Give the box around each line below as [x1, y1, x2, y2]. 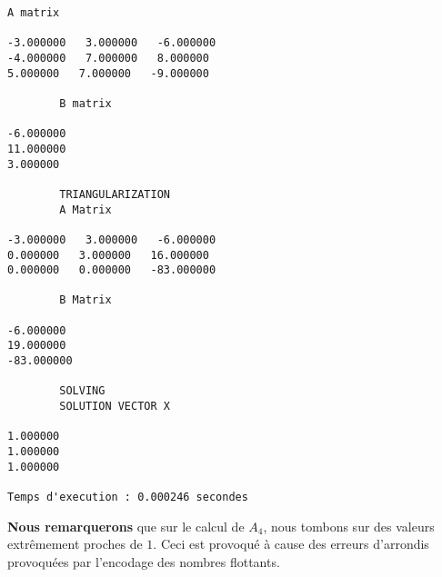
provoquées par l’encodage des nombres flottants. [7, 552, 280, 571]
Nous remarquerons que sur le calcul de [7, 516, 245, 535]
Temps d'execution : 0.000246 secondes [7, 491, 248, 503]
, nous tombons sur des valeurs [263, 516, 435, 535]
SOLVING [59, 384, 105, 398]
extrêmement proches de [7, 534, 143, 553]
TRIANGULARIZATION [59, 187, 170, 201]
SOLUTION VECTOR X [59, 400, 170, 413]
